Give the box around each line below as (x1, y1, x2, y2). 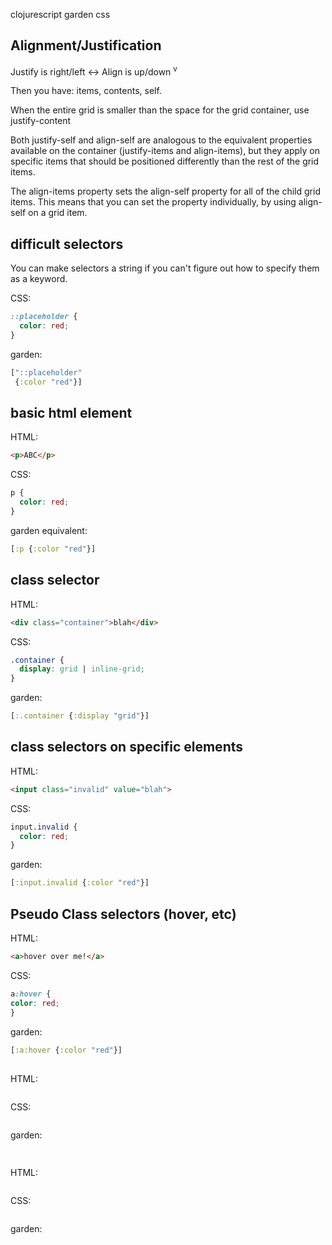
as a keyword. (10, 273, 68, 285)
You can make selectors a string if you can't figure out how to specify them (10, 262, 320, 274)
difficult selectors (10, 235, 124, 253)
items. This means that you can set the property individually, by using (10, 196, 297, 208)
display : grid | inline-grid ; (19, 664, 145, 674)
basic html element (10, 405, 133, 422)
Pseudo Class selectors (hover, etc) (10, 905, 237, 923)
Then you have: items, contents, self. (10, 85, 162, 97)
